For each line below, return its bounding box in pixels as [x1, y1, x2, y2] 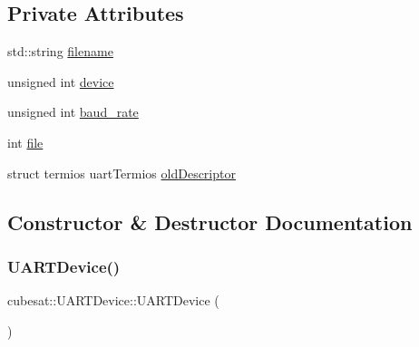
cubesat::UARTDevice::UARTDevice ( [7, 291, 219, 310]
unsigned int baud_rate [7, 102, 139, 121]
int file [7, 132, 44, 151]
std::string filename [7, 42, 113, 61]
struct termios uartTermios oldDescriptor [7, 163, 236, 182]
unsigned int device [7, 72, 114, 91]
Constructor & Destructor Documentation [7, 207, 413, 236]
